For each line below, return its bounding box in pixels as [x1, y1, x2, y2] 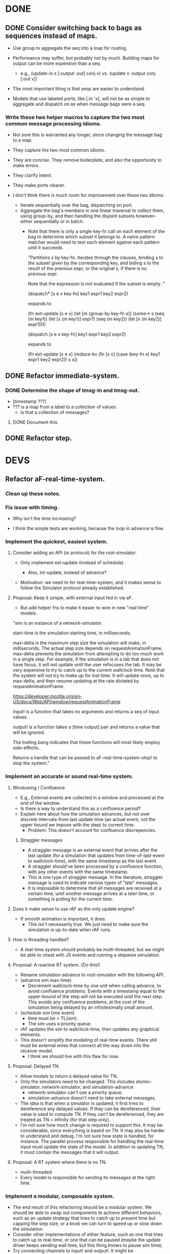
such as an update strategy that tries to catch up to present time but [12, 1215, 156, 1221]
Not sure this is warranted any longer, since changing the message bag [12, 131, 162, 138]
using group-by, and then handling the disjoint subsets [20, 213, 135, 219]
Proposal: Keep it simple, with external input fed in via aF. [12, 595, 133, 601]
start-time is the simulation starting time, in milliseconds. [12, 630, 131, 636]
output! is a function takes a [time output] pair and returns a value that [12, 724, 160, 730]
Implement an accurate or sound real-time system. [5, 773, 133, 780]
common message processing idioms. [5, 120, 102, 127]
